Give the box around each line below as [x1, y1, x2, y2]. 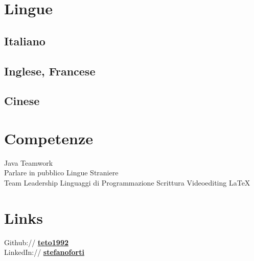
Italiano [4, 33, 45, 48]
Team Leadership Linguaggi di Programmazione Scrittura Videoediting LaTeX [4, 177, 250, 188]
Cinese [4, 93, 40, 109]
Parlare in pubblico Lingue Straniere [4, 167, 119, 178]
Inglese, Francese [4, 63, 96, 79]
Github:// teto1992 [4, 237, 68, 247]
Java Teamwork [4, 157, 53, 168]
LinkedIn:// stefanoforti [4, 247, 84, 257]
